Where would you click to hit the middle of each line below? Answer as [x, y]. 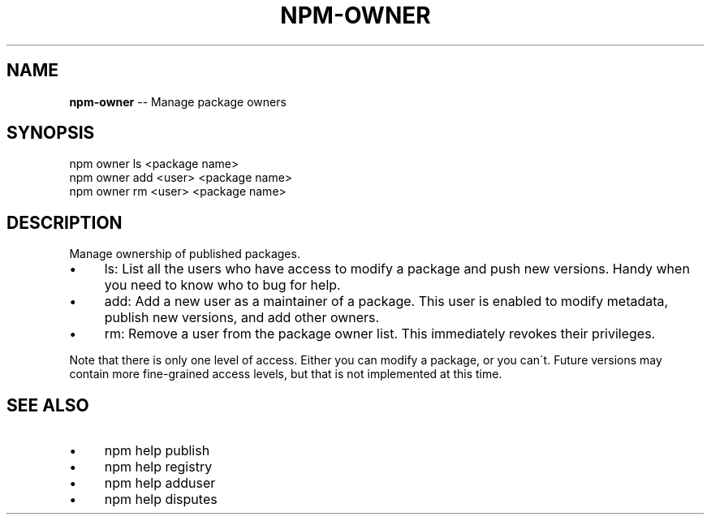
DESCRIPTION [65, 222]
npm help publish [157, 451]
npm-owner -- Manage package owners [178, 101]
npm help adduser [160, 483]
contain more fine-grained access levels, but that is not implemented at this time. [286, 374]
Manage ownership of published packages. [185, 254]
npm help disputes [161, 499]
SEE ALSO [48, 405]
